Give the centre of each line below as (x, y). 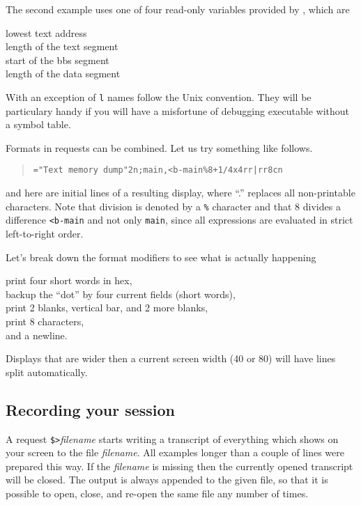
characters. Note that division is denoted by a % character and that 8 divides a (173, 206)
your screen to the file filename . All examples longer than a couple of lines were (175, 452)
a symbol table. (38, 124)
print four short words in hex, (69, 280)
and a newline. (37, 335)
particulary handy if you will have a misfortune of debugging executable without (177, 110)
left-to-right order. (45, 233)
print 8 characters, (45, 321)
